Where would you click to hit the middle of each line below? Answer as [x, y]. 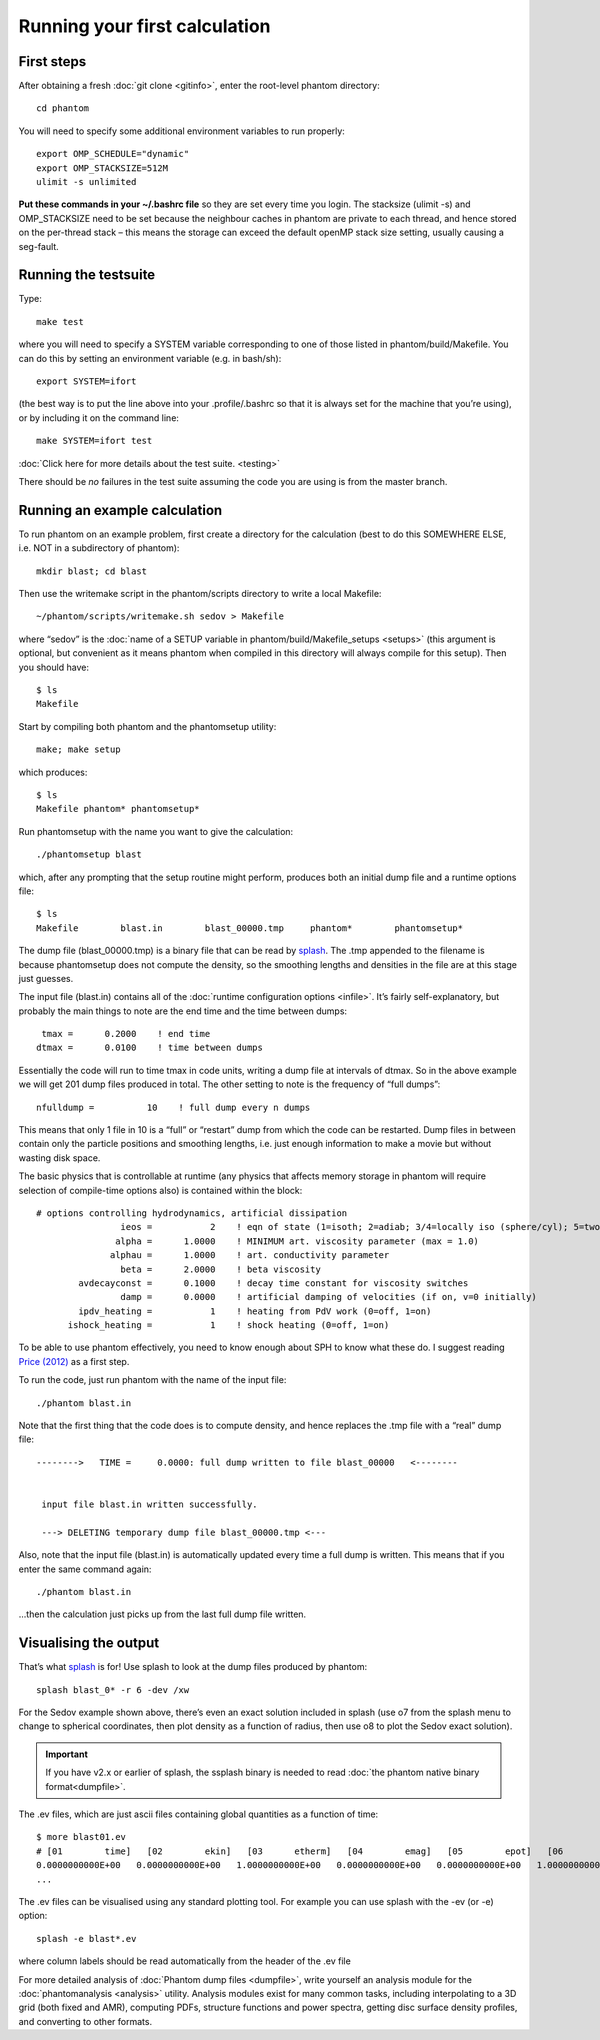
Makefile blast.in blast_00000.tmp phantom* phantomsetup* [250, 928]
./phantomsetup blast [89, 854]
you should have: [54, 667]
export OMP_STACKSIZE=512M [102, 168]
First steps [52, 61]
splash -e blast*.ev [86, 1938]
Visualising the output [89, 1643]
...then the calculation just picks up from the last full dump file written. [162, 1614]
